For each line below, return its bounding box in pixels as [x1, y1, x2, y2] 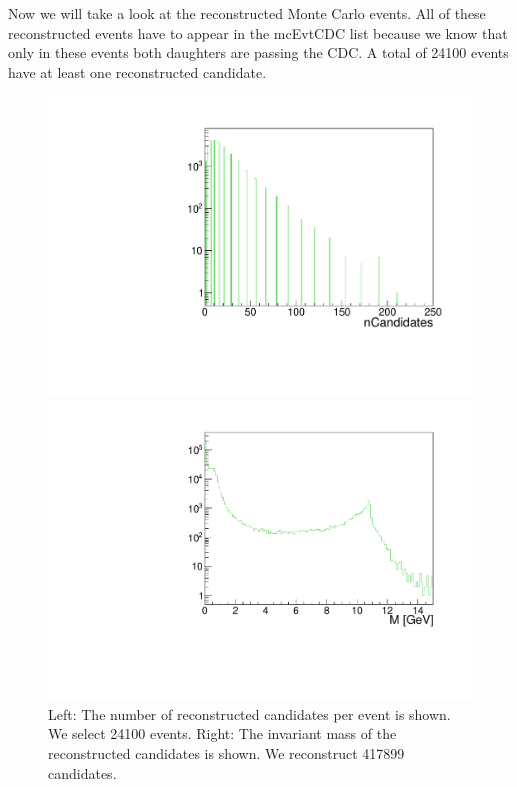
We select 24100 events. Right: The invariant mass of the [48, 723, 397, 744]
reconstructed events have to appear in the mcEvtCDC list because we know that [8, 22, 508, 43]
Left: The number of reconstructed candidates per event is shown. [48, 703, 451, 724]
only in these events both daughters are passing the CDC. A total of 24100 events [8, 42, 509, 63]
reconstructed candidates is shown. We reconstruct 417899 [48, 743, 405, 764]
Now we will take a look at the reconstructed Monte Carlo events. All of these [8, 3, 486, 23]
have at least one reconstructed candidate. [8, 61, 267, 82]
